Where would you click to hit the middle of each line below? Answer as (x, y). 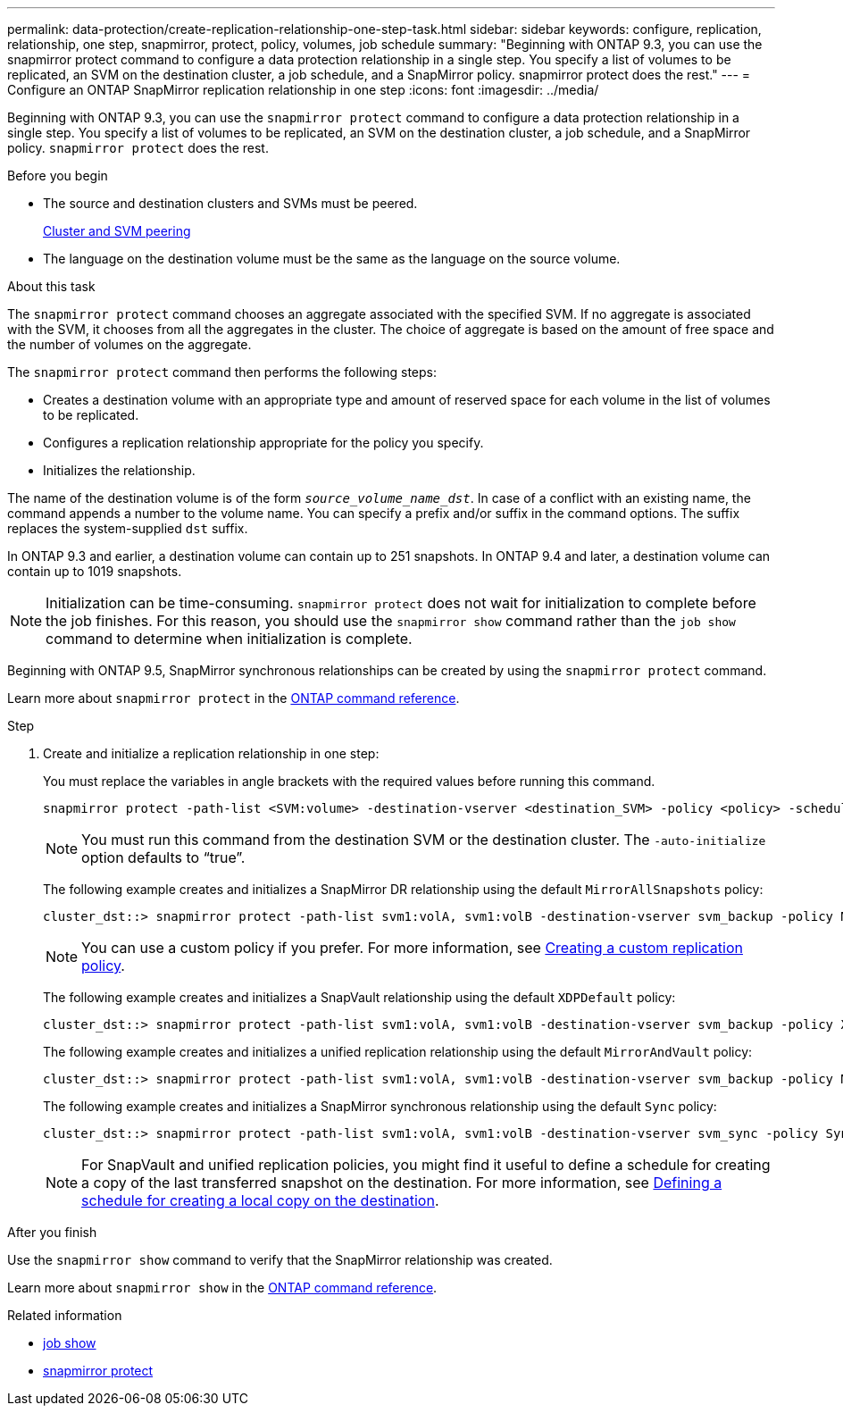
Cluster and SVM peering (117, 231)
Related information (65, 1315)
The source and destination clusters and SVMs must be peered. (230, 203)
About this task (51, 286)
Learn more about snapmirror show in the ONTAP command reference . (222, 1288)
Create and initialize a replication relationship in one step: (211, 753)
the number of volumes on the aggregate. (129, 344)
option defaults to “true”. (163, 857)
